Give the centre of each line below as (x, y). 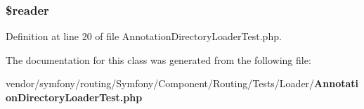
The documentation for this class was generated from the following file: (158, 59)
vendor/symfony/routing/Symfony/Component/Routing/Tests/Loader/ (160, 83)
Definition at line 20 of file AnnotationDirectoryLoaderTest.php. (144, 36)
